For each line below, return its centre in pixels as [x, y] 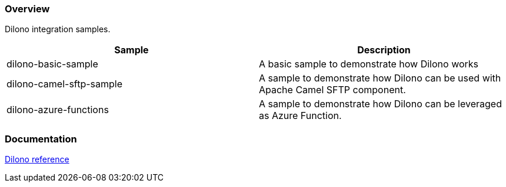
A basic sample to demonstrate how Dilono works [369, 64]
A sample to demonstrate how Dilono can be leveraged [380, 104]
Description [384, 50]
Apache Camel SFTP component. [332, 90]
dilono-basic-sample [52, 64]
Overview [27, 9]
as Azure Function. [300, 116]
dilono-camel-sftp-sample [65, 84]
